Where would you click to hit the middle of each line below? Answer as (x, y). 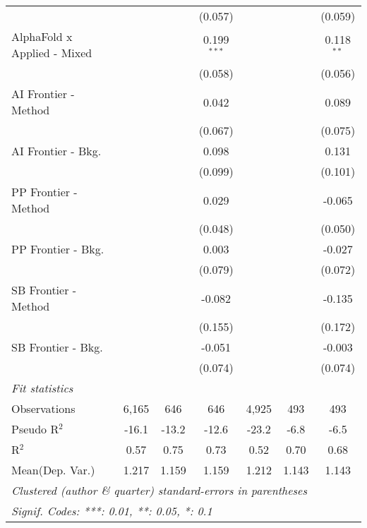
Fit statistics (42, 388)
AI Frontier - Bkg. (56, 151)
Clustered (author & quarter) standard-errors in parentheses (159, 490)
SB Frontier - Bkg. (57, 347)
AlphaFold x (42, 36)
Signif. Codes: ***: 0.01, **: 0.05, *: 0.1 (112, 511)
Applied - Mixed (52, 53)
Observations (43, 408)
